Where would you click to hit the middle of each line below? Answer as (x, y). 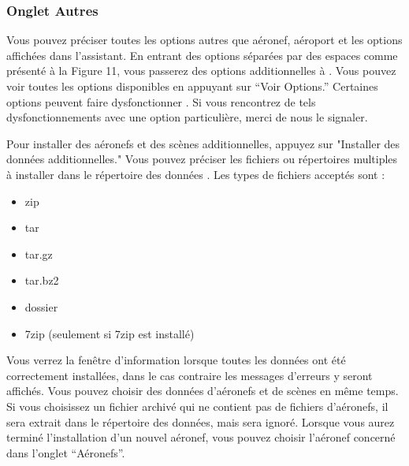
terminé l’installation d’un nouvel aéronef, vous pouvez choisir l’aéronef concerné (201, 437)
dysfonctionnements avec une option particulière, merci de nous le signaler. (187, 117)
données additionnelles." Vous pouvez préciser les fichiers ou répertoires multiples (202, 159)
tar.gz (39, 254)
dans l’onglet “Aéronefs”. (66, 452)
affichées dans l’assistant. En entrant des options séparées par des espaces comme (202, 55)
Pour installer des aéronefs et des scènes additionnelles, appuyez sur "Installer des (203, 143)
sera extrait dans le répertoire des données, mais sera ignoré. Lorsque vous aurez (201, 421)
